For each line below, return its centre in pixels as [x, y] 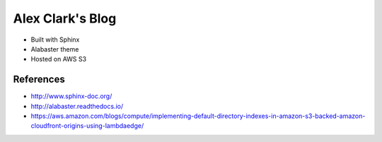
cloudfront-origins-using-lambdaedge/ [87, 126]
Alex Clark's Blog [65, 18]
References [39, 79]
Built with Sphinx [55, 40]
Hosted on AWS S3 [59, 59]
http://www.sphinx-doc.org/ [71, 96]
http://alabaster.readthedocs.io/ [77, 106]
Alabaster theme [55, 49]
